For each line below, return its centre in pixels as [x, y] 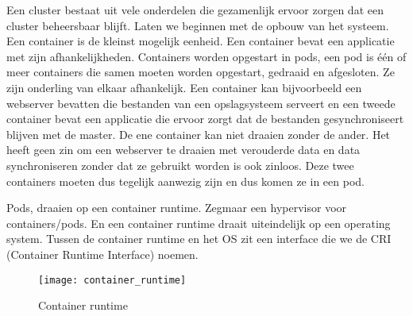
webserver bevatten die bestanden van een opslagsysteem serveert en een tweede [201, 103]
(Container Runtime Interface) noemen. [102, 254]
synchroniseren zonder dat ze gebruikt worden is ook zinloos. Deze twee [180, 165]
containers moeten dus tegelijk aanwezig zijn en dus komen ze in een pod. [185, 181]
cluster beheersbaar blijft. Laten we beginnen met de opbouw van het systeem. [198, 25]
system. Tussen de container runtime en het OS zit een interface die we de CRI [199, 239]
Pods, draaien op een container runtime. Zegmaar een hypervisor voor [177, 208]
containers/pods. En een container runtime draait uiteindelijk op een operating [199, 223]
